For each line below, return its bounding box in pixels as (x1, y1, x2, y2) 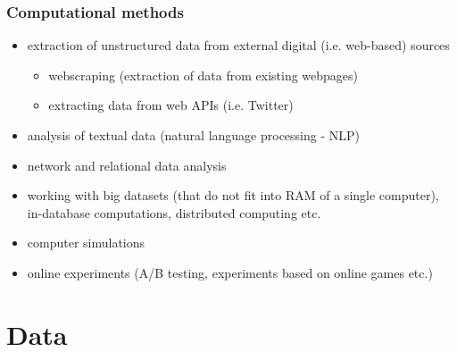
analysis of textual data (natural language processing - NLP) (27, 126, 360, 144)
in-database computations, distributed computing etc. (27, 203, 321, 222)
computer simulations (27, 233, 145, 252)
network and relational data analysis (27, 155, 227, 174)
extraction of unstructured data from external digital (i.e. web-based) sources (27, 36, 450, 54)
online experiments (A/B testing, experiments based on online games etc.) (27, 263, 433, 281)
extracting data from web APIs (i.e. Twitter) (48, 96, 294, 114)
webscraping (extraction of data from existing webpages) (48, 65, 359, 84)
